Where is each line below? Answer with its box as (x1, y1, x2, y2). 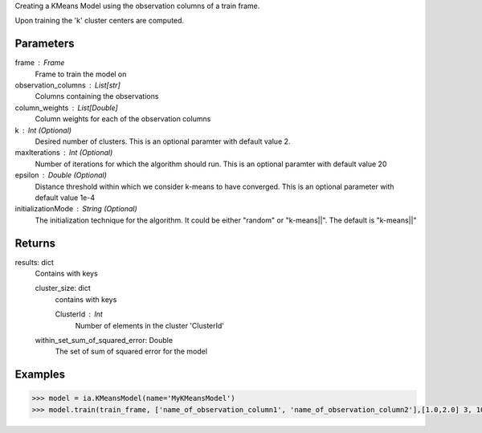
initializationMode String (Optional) (14, 204, 138, 214)
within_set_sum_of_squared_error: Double (35, 336, 173, 345)
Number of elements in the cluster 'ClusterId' (75, 321, 225, 330)
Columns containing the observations (35, 92, 159, 101)
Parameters (14, 37, 75, 51)
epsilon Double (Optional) (14, 170, 108, 180)
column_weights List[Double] (14, 103, 118, 112)
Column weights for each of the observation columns (35, 114, 211, 124)
